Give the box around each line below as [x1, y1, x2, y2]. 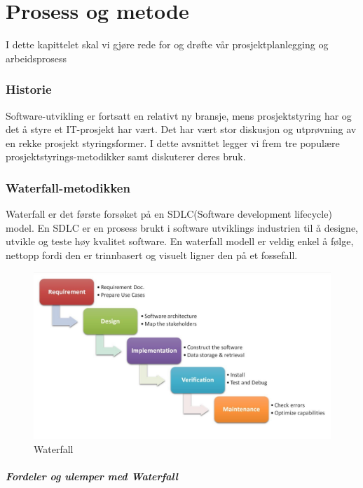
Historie [6, 81, 52, 98]
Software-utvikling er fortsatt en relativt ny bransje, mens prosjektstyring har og [6, 108, 352, 123]
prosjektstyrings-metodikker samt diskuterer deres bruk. [6, 149, 246, 164]
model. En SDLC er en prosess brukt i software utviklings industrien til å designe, [6, 220, 359, 235]
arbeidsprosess [6, 50, 67, 65]
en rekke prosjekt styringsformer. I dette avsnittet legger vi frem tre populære [6, 135, 340, 150]
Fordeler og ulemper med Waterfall [6, 468, 178, 483]
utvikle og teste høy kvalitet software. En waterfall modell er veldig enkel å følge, [6, 234, 354, 249]
